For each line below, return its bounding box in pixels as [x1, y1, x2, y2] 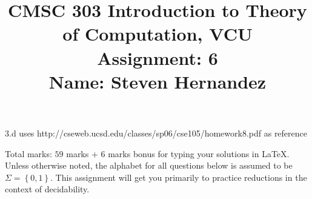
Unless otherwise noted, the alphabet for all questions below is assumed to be [5, 159, 293, 172]
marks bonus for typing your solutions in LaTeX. [108, 147, 290, 160]
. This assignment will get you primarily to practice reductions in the [50, 170, 307, 183]
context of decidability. [5, 183, 90, 195]
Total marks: [5, 147, 52, 160]
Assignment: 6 [97, 45, 218, 70]
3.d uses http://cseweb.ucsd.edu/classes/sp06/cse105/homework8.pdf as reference [5, 126, 307, 139]
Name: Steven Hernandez [48, 69, 267, 93]
